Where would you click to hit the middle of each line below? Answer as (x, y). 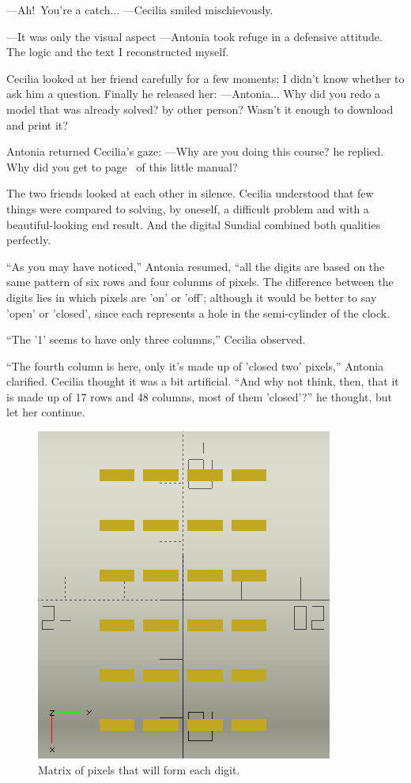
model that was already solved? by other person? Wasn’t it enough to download (200, 109)
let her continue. (46, 412)
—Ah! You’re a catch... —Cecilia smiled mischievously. (140, 9)
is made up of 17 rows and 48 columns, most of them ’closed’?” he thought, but (200, 396)
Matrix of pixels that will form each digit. (139, 769)
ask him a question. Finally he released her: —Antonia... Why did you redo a (194, 94)
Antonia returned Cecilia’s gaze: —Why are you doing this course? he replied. (195, 151)
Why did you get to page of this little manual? (122, 166)
